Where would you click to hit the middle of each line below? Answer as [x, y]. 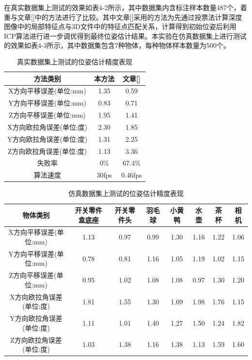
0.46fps [132, 175]
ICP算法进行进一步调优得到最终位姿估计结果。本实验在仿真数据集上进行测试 [125, 36]
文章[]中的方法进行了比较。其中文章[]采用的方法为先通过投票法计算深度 [130, 17]
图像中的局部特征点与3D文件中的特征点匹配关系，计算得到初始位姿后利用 [120, 26]
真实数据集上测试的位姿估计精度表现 [74, 61]
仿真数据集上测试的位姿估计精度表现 [126, 193]
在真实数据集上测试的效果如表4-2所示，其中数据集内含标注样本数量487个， [122, 7]
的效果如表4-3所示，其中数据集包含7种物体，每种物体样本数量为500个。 [117, 45]
